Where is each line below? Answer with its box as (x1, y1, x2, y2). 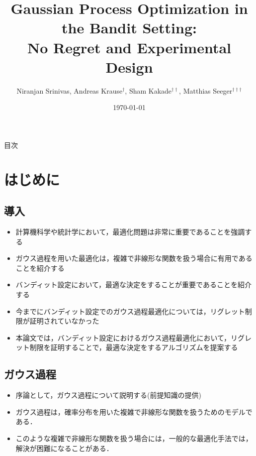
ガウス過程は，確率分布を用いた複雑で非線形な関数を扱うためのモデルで (15, 406, 253, 417)
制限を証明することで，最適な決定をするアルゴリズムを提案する (29, 342, 238, 352)
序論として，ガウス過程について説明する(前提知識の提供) (15, 390, 201, 400)
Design (105, 56, 153, 77)
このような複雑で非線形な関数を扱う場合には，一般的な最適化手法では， (15, 433, 253, 443)
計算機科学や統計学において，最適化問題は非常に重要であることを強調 (15, 227, 245, 237)
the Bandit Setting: (62, 17, 197, 38)
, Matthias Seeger (179, 85, 233, 96)
